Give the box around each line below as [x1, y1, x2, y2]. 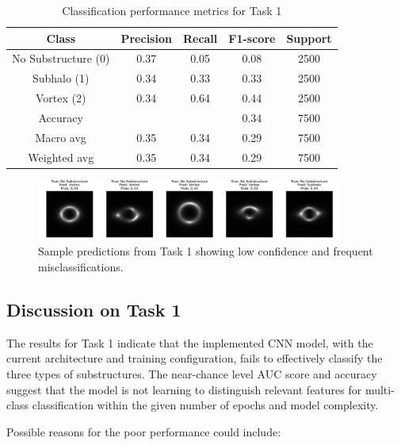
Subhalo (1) [32, 70, 90, 86]
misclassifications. [38, 258, 124, 274]
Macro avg [35, 129, 86, 145]
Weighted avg [28, 148, 94, 165]
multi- [365, 381, 395, 397]
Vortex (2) [36, 90, 86, 106]
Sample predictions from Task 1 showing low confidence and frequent [38, 243, 373, 259]
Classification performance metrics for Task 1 [62, 2, 282, 18]
